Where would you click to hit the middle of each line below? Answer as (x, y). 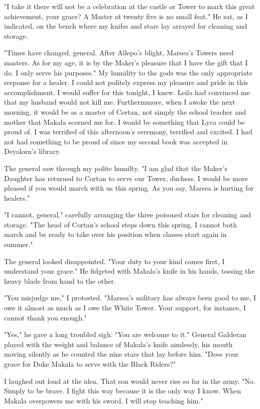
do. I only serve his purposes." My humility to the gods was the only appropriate (128, 72)
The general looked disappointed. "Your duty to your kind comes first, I (114, 261)
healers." (17, 197)
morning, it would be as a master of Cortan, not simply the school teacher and (125, 111)
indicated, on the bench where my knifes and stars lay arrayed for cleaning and (126, 26)
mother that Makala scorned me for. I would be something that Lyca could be (124, 121)
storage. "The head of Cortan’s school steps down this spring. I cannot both (121, 224)
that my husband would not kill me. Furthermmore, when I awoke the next (120, 102)
